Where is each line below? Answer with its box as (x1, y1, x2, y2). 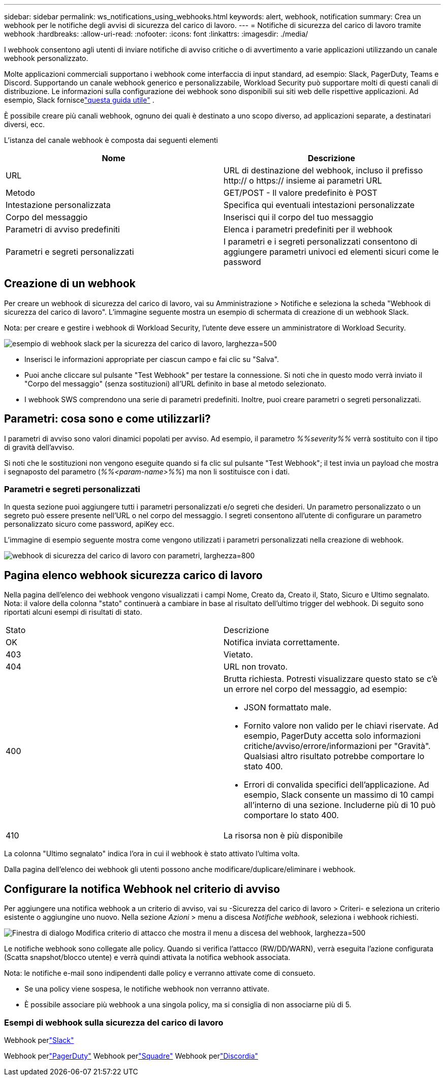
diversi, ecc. (4, 120, 45, 129)
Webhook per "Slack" (4, 1035, 74, 1044)
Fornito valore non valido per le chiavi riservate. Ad (244, 721, 438, 731)
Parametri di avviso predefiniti (6, 224, 120, 234)
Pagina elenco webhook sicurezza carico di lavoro (4, 568, 263, 582)
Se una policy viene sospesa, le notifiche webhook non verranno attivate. (24, 984, 270, 994)
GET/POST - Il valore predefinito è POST (224, 188, 377, 198)
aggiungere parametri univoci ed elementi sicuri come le (224, 247, 439, 257)
